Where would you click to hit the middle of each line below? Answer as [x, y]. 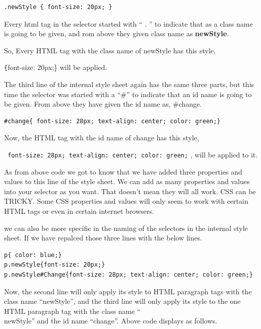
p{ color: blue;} [33, 255]
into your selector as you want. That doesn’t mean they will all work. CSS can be [130, 191]
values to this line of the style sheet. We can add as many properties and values [127, 181]
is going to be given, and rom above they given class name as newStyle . [117, 33]
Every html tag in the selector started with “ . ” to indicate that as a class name [128, 23]
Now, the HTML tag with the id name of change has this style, [102, 138]
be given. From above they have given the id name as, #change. [103, 104]
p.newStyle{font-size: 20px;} [55, 265]
